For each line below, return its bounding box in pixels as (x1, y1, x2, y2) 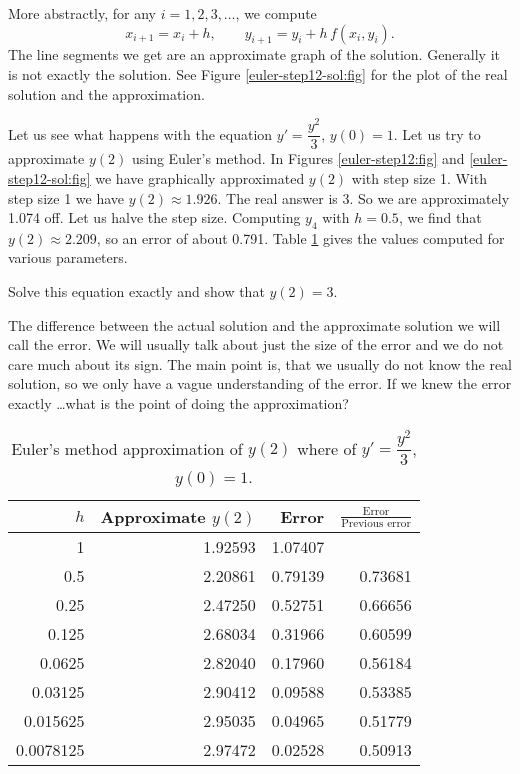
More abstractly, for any (8, 3, 156, 23)
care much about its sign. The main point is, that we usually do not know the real (8, 353, 512, 374)
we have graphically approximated (95, 167, 305, 188)
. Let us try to (393, 123, 481, 144)
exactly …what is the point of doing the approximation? (8, 393, 349, 414)
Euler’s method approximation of (11, 436, 243, 460)
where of (297, 436, 357, 460)
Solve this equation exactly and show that (8, 281, 265, 302)
